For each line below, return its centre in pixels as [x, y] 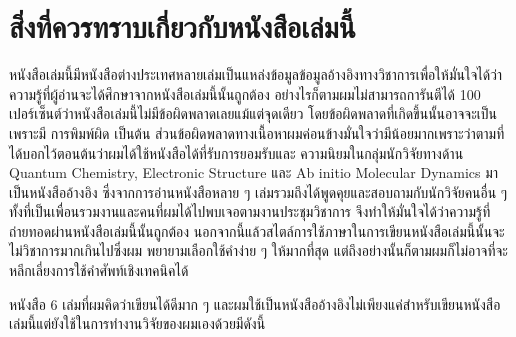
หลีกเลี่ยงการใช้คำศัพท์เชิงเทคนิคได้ [99, 270]
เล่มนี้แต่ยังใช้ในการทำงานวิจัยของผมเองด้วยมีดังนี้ [137, 323]
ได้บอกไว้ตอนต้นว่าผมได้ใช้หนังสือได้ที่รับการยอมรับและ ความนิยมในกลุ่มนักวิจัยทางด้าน [236, 152]
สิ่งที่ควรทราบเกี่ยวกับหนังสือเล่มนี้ [182, 26]
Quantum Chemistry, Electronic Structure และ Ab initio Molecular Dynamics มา [254, 172]
